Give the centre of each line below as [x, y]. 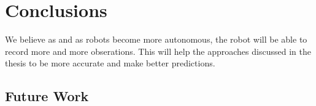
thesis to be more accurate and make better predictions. [110, 63]
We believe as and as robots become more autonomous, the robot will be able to [156, 39]
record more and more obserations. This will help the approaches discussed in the [158, 51]
